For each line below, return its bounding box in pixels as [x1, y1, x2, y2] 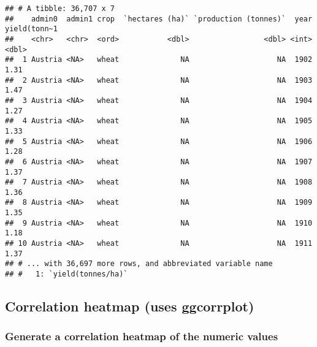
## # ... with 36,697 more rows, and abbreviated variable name [5, 259, 273, 269]
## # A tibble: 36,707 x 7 [5, 4, 115, 13]
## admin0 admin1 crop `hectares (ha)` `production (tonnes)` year [5, 14, 313, 23]
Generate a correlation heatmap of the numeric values [5, 329, 278, 344]
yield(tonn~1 [5, 25, 58, 34]
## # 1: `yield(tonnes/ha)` [5, 270, 128, 279]
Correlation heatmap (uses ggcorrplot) [5, 297, 254, 316]
